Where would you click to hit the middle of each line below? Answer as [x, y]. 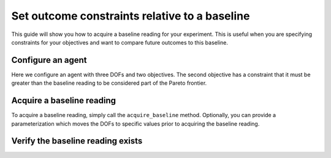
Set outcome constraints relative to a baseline [131, 16]
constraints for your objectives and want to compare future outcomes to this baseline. [120, 42]
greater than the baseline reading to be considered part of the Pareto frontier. [109, 83]
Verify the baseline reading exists [77, 141]
